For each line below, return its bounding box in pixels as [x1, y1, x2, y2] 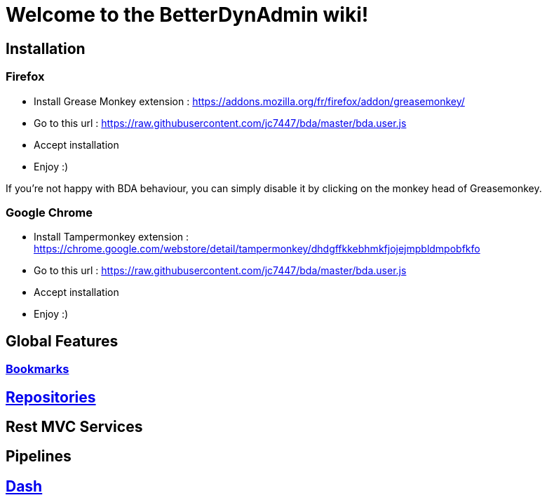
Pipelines [6, 447, 72, 466]
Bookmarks [6, 362, 69, 377]
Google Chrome [6, 205, 93, 219]
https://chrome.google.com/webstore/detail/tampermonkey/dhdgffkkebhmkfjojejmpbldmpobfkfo [34, 243, 480, 255]
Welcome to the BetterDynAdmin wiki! [6, 3, 369, 27]
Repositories [6, 388, 96, 406]
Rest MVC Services [6, 417, 143, 435]
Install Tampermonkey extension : [34, 231, 189, 243]
